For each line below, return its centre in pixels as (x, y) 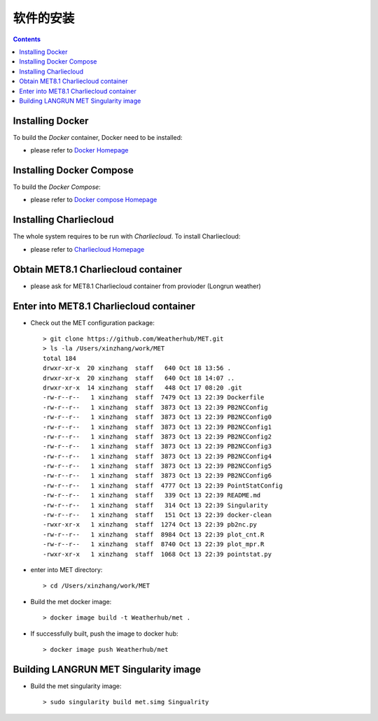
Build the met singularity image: (76, 686)
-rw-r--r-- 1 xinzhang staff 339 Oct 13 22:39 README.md (152, 495)
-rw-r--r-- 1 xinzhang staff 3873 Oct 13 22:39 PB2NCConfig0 (157, 417)
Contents (27, 39)
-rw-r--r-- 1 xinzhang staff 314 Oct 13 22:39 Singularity (156, 505)
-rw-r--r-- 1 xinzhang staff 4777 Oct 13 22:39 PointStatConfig (163, 485)
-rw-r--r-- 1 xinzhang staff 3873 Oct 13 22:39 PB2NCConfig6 (157, 476)
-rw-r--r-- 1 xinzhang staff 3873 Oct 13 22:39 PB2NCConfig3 (157, 447)
